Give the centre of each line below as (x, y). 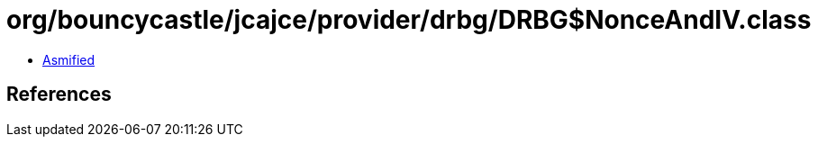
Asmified (69, 59)
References (59, 94)
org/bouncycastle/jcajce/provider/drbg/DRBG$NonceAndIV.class (409, 20)
